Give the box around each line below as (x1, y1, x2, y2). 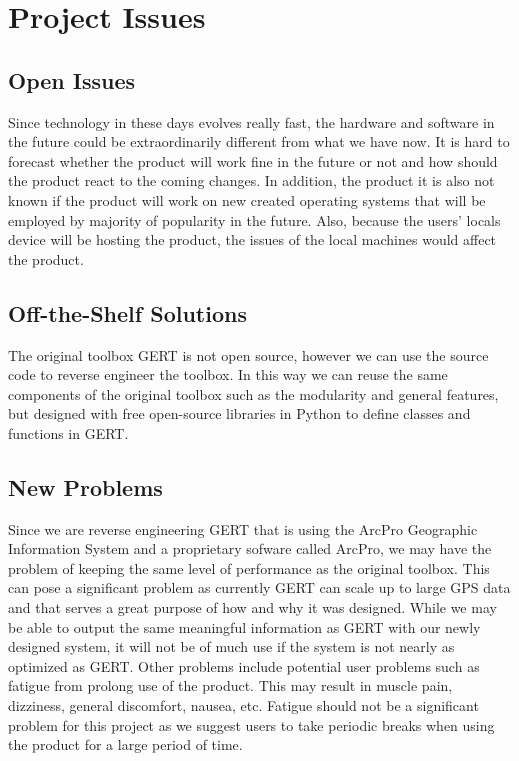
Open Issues (8, 64, 136, 95)
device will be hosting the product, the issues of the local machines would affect (8, 229, 497, 250)
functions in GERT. (8, 422, 129, 443)
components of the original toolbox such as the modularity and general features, (8, 383, 499, 404)
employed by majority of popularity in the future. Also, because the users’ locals (8, 209, 501, 230)
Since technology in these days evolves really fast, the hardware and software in (8, 111, 495, 132)
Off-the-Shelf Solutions (8, 297, 247, 328)
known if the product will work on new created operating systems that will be (8, 189, 486, 210)
